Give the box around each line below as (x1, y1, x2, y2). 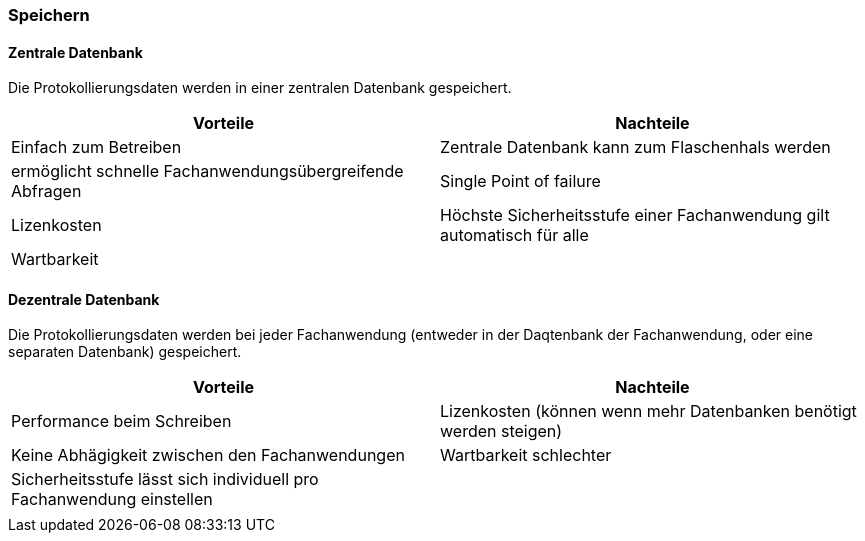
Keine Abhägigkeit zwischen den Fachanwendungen (11, 445, 405, 466)
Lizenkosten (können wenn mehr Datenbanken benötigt (440, 401, 857, 422)
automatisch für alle (440, 225, 589, 246)
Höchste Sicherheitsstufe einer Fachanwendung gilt (440, 205, 830, 226)
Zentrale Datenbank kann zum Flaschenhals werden (440, 137, 831, 158)
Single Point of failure (440, 171, 601, 192)
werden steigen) (440, 421, 563, 442)
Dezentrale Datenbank (8, 290, 160, 308)
